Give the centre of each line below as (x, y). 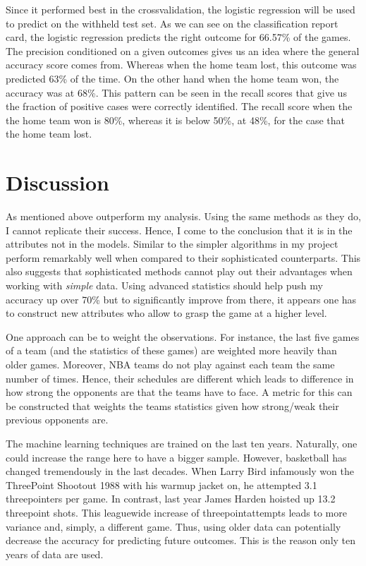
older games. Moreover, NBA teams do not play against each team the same (170, 364)
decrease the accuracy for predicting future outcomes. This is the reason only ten (181, 540)
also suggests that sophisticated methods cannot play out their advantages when (179, 271)
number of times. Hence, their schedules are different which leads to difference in (180, 378)
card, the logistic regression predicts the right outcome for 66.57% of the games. (178, 37)
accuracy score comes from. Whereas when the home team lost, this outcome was (181, 65)
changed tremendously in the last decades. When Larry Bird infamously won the (180, 471)
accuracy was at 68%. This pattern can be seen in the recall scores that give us (176, 92)
